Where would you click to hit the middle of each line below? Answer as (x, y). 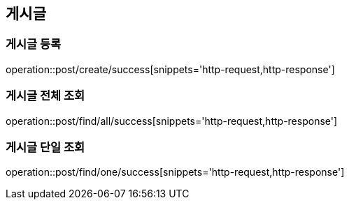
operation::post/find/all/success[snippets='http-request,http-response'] (172, 121)
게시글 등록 (34, 44)
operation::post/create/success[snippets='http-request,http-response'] (170, 69)
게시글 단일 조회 (45, 147)
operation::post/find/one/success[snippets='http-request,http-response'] (175, 172)
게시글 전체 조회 (45, 96)
